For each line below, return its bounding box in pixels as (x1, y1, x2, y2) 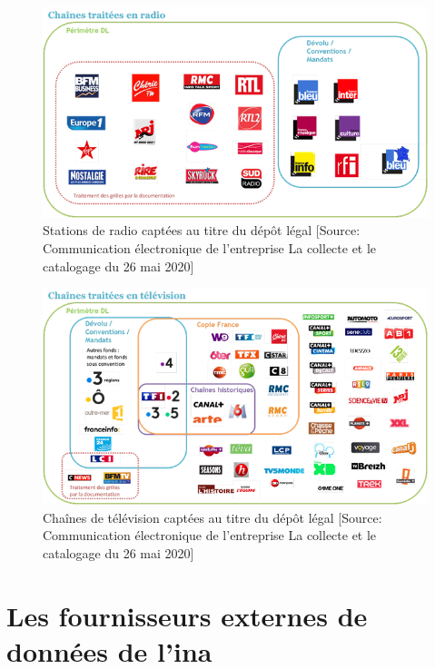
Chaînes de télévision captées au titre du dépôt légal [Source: (43, 507, 382, 526)
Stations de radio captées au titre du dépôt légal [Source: (43, 221, 361, 240)
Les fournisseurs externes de (6, 596, 368, 634)
